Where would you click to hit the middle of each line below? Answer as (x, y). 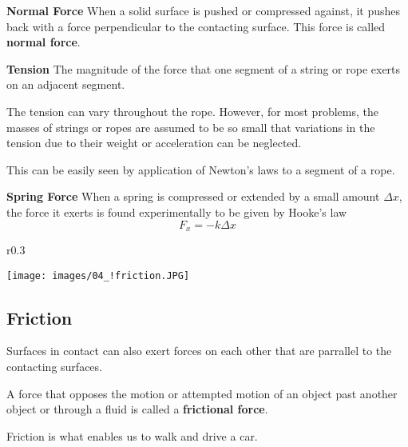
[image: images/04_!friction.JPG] (98, 275)
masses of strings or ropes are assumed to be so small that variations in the (191, 127)
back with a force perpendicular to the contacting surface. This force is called (196, 26)
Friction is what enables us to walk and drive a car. (132, 435)
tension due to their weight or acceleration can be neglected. (154, 143)
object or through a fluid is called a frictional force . (137, 409)
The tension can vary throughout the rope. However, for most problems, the (192, 111)
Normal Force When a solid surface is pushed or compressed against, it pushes (204, 10)
